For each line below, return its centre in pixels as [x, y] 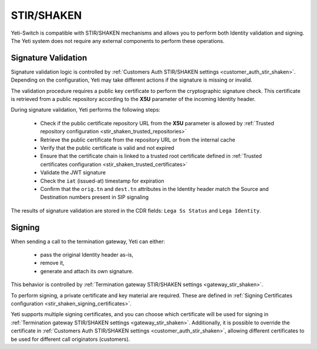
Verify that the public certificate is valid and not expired [107, 147]
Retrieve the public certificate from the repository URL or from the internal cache [138, 140]
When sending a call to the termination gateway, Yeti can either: [88, 241]
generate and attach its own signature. [87, 271]
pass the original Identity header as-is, [87, 255]
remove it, [52, 263]
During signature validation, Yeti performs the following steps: [86, 110]
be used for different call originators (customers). [70, 339]
